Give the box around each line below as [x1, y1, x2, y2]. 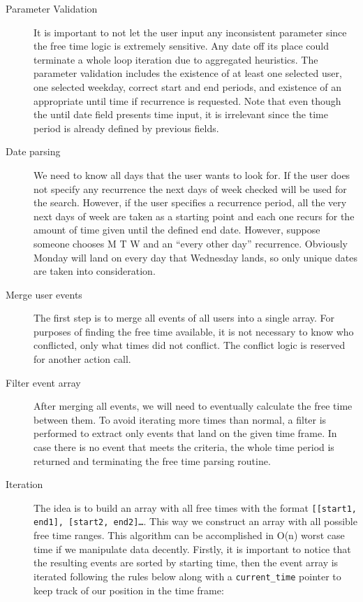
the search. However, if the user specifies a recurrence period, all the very [34, 195, 347, 210]
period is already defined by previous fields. [34, 120, 219, 135]
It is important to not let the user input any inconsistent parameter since [34, 24, 347, 39]
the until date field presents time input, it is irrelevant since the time [34, 107, 328, 122]
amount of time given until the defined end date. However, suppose [34, 222, 320, 237]
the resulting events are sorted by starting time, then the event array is [34, 555, 339, 570]
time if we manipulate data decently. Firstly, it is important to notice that [34, 541, 351, 556]
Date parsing [6, 144, 61, 159]
